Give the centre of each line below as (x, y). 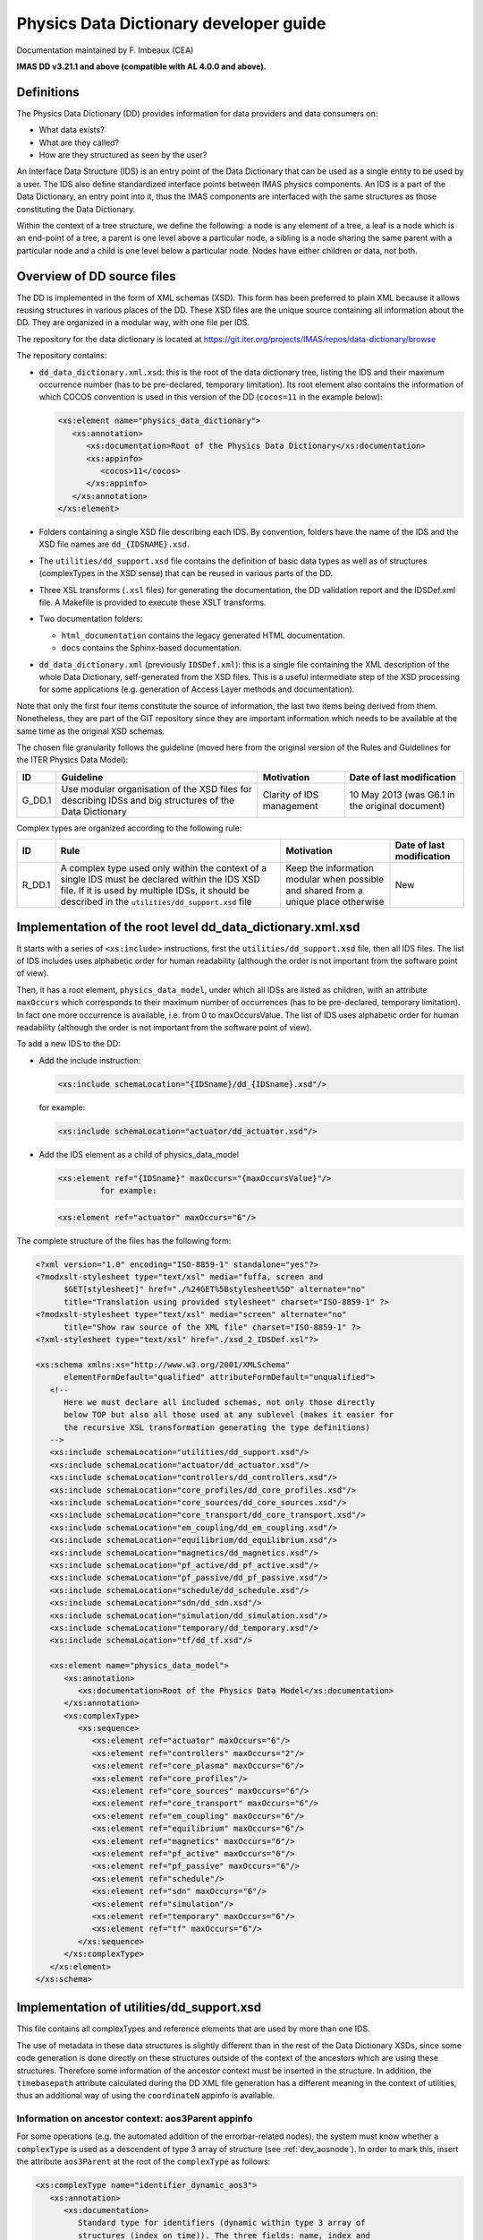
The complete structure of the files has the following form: (124, 1240)
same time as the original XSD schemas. (91, 731)
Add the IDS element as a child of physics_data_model (139, 1154)
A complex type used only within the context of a (164, 868)
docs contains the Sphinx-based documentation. (151, 648)
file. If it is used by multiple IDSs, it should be (155, 891)
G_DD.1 (37, 800)
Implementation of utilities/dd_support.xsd (139, 2007)
